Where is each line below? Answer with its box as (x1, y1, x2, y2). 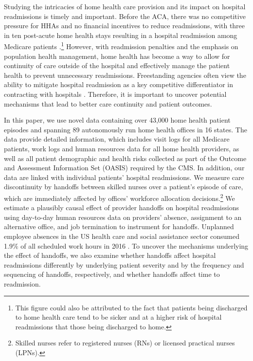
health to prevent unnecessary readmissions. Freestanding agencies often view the (4, 70, 246, 80)
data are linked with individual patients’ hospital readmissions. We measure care (4, 172, 244, 182)
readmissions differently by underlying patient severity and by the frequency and (4, 259, 244, 270)
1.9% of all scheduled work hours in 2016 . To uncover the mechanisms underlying (4, 240, 249, 251)
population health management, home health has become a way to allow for (4, 51, 230, 61)
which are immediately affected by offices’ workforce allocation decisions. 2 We (4, 191, 235, 203)
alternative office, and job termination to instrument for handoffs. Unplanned (4, 221, 234, 232)
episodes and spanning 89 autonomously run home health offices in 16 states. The (4, 124, 247, 134)
